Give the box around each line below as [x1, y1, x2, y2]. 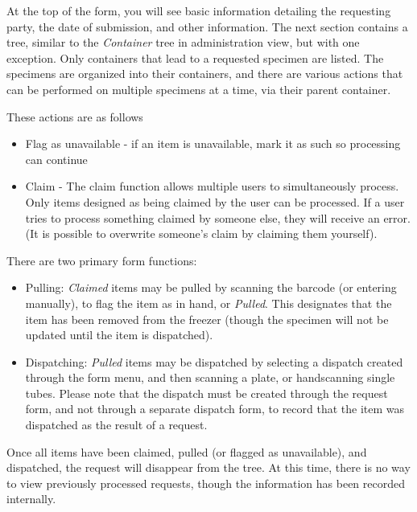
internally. [6, 490, 56, 507]
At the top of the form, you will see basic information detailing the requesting [6, 2, 391, 18]
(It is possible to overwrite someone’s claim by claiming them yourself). [25, 225, 378, 242]
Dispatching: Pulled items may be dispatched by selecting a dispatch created [25, 353, 403, 370]
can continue [25, 150, 88, 167]
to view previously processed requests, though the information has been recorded [6, 474, 405, 491]
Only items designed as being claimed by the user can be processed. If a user [25, 193, 405, 210]
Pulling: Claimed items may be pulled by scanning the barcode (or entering [25, 279, 397, 296]
